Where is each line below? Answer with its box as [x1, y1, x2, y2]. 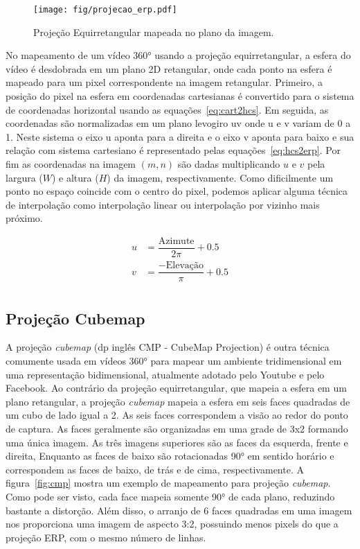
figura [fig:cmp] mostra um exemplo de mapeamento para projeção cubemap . [6, 476, 331, 490]
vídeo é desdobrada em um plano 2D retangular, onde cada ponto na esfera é [6, 61, 332, 76]
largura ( [6, 170, 43, 184]
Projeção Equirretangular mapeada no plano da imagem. [33, 24, 274, 39]
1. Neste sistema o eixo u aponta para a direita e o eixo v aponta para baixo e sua [6, 129, 354, 143]
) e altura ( [51, 170, 99, 184]
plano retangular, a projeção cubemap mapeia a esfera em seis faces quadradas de [6, 394, 350, 408]
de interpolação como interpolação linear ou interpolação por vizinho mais [6, 197, 320, 211]
